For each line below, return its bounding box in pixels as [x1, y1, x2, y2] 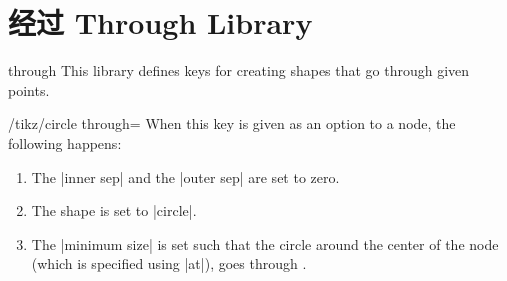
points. [8, 79, 50, 100]
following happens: [8, 132, 122, 153]
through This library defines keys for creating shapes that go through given [8, 60, 470, 81]
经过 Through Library [8, 2, 313, 43]
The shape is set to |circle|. [31, 200, 197, 221]
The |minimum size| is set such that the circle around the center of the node [31, 233, 499, 254]
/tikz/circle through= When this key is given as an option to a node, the [8, 113, 456, 134]
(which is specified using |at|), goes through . [31, 253, 307, 274]
